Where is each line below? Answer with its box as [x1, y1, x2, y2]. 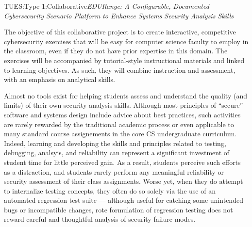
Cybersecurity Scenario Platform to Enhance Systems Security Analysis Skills [4, 10, 234, 20]
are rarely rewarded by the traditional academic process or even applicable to [4, 119, 234, 129]
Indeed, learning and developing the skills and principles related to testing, [4, 138, 226, 148]
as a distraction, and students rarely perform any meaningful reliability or [4, 166, 224, 177]
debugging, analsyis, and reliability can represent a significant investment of [4, 147, 230, 158]
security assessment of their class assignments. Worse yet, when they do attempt [4, 176, 243, 186]
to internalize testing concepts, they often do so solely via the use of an [4, 185, 216, 195]
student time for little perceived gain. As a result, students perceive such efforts [4, 157, 241, 167]
